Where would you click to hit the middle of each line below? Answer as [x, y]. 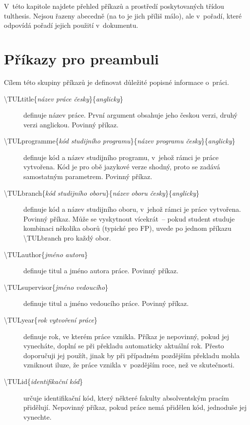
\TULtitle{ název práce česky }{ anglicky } [64, 98]
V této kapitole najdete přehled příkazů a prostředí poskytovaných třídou [114, 6]
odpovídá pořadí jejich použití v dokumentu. [71, 25]
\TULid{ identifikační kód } [43, 381]
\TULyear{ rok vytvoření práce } [51, 320]
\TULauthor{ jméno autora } [46, 254]
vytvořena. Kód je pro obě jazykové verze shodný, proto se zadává [122, 167]
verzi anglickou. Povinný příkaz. [71, 124]
